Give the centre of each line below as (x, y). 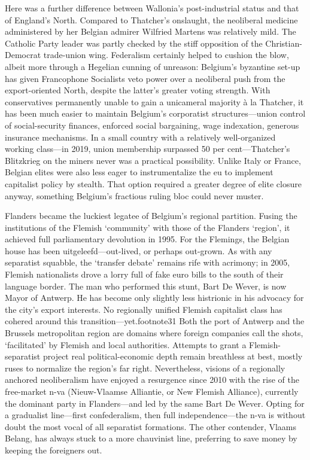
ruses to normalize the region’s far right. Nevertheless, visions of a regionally (145, 368)
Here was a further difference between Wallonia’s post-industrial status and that (152, 8)
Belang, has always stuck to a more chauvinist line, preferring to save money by (151, 438)
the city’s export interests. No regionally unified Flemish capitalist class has (144, 309)
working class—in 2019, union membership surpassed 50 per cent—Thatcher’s (148, 149)
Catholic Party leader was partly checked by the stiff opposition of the (134, 43)
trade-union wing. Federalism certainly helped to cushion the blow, (166, 55)
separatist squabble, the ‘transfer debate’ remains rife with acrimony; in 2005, (148, 262)
